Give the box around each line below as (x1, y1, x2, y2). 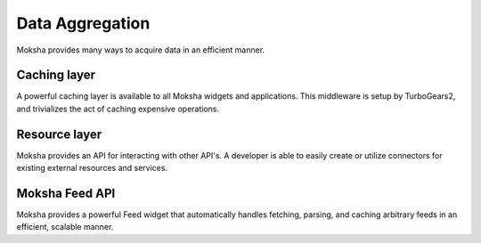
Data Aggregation (16, 13, 151, 33)
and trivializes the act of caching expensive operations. (16, 103, 220, 114)
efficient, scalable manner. (16, 222, 114, 232)
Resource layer (16, 126, 102, 142)
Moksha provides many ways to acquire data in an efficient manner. (16, 45, 265, 55)
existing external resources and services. (16, 163, 168, 174)
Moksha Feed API (16, 185, 116, 200)
